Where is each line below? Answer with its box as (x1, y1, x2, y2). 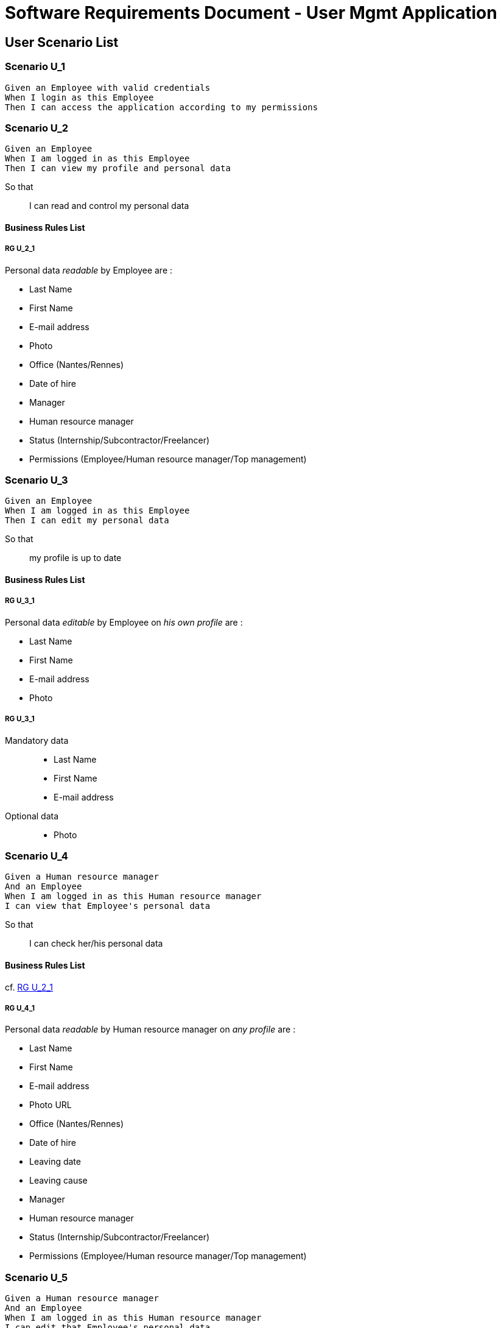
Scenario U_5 (5, 1271, 68, 1284)
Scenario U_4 (5, 849, 68, 862)
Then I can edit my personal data (5, 515, 169, 526)
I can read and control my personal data (29, 200, 189, 211)
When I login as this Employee (5, 92, 154, 102)
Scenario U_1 (5, 60, 66, 73)
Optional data (5, 810, 59, 821)
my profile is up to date (29, 553, 122, 563)
